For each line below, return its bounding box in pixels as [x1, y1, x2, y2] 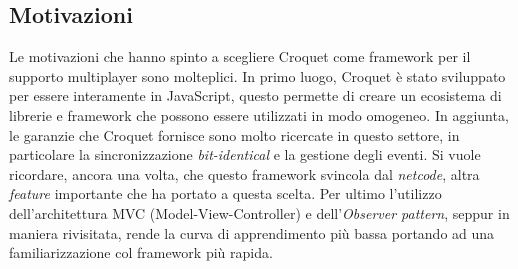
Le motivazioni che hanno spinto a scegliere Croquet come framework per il [9, 46, 471, 67]
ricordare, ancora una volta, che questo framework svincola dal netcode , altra [9, 163, 480, 184]
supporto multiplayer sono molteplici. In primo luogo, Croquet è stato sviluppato [9, 65, 506, 86]
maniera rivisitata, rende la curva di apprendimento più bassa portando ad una [9, 222, 495, 243]
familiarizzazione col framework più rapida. [9, 242, 273, 263]
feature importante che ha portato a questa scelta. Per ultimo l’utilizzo [9, 183, 442, 204]
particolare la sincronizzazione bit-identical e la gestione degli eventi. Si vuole [9, 144, 481, 165]
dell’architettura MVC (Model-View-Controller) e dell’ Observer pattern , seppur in [9, 202, 510, 223]
